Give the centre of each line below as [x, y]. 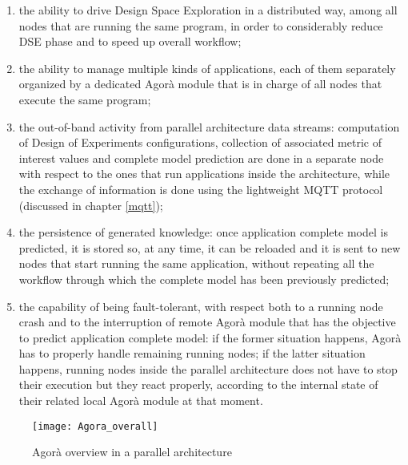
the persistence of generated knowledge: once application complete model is [203, 232]
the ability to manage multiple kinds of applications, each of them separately [207, 68]
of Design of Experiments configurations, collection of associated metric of [200, 142]
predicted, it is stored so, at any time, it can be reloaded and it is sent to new [210, 247]
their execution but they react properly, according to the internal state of [198, 384]
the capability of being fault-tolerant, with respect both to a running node [201, 306]
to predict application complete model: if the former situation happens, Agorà [210, 337]
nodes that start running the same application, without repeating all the [196, 263]
